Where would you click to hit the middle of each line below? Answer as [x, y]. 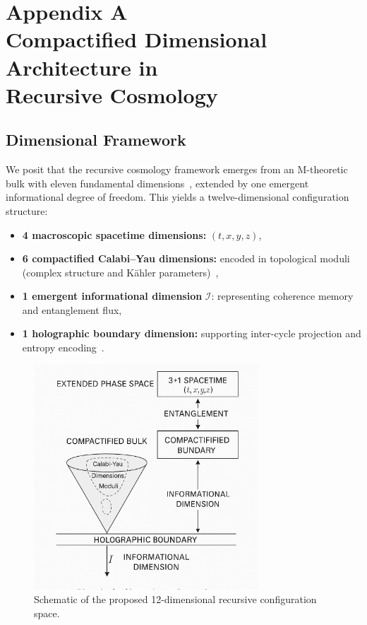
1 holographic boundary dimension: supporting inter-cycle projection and [192, 333]
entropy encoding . [63, 347]
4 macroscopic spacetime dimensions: [114, 234]
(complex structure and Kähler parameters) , [120, 272]
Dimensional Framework [96, 140]
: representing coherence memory [282, 296]
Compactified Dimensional [137, 39]
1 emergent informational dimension [112, 296]
